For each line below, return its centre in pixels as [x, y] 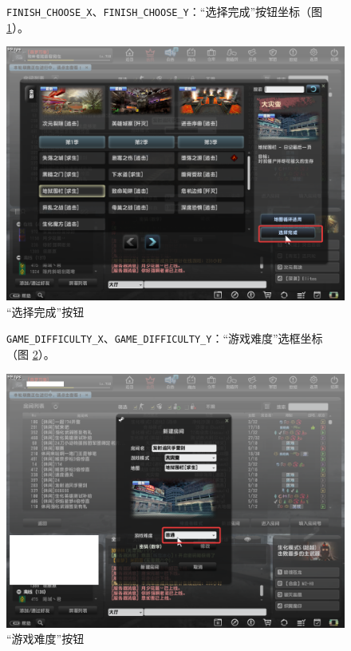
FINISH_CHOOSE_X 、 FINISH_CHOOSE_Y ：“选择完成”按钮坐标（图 [164, 11]
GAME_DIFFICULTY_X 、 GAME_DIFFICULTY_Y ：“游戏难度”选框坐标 [165, 338]
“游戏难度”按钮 [45, 639]
